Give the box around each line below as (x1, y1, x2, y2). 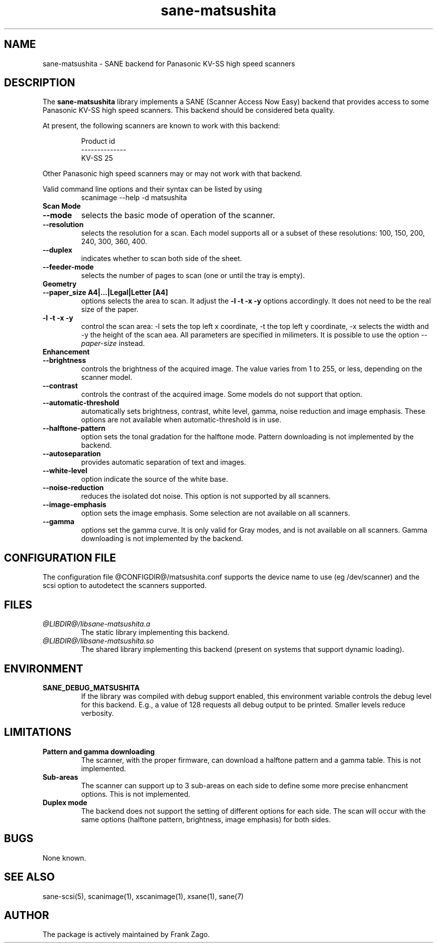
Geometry (42, 280, 77, 289)
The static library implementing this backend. (81, 628, 229, 637)
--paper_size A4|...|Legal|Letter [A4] (42, 288, 168, 297)
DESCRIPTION (4, 76, 75, 89)
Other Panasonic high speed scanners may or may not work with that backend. (42, 169, 302, 178)
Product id (81, 137, 115, 146)
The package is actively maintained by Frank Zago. (42, 930, 210, 939)
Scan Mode (42, 202, 81, 211)
